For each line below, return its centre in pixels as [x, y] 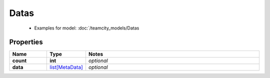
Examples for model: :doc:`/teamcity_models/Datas [87, 28]
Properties [26, 42]
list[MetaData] [66, 67]
